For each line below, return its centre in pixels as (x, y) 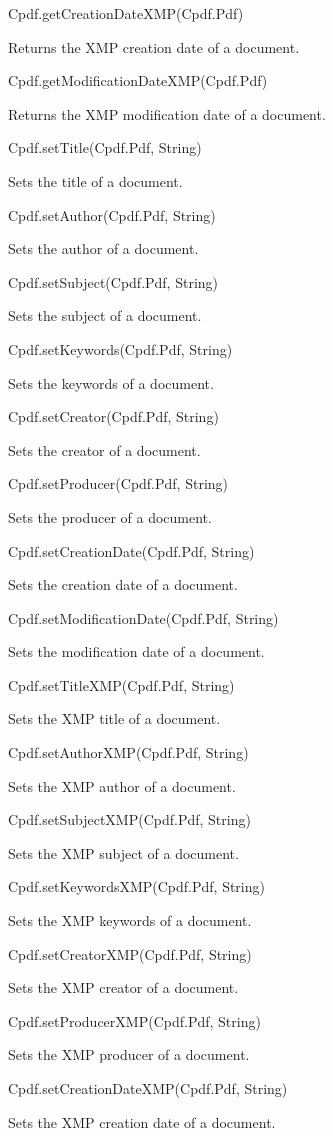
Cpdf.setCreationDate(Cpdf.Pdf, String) (131, 550)
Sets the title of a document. (95, 180)
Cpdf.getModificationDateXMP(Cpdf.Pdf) (138, 80)
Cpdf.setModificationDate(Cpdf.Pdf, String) (143, 617)
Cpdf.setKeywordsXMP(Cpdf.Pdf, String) (136, 886)
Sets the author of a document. (103, 248)
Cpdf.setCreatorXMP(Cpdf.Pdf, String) (130, 953)
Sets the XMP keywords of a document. (130, 920)
